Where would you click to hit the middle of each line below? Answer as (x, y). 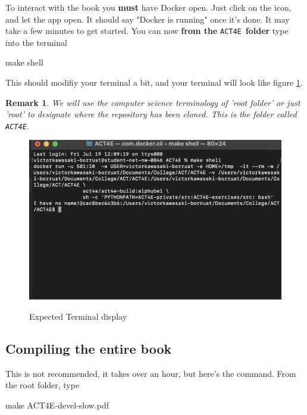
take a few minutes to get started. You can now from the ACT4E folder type (147, 31)
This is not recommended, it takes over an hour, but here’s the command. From (151, 373)
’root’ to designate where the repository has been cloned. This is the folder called (151, 114)
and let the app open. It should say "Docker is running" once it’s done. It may (148, 19)
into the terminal (36, 42)
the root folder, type (43, 385)
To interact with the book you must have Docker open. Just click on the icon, (148, 7)
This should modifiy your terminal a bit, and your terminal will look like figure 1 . (154, 82)
